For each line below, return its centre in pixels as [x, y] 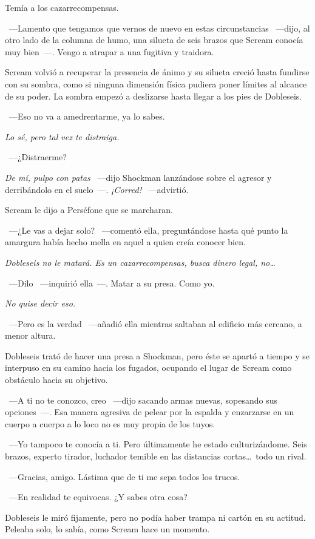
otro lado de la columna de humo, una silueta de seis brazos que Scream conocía [154, 40]
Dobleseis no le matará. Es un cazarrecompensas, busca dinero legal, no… [140, 262]
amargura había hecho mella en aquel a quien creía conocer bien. [125, 242]
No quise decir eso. [40, 303]
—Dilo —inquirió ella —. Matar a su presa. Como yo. [112, 283]
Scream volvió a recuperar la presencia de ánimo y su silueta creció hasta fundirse [157, 72]
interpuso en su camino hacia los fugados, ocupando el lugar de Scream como [148, 368]
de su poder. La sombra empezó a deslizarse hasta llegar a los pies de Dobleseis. [154, 96]
